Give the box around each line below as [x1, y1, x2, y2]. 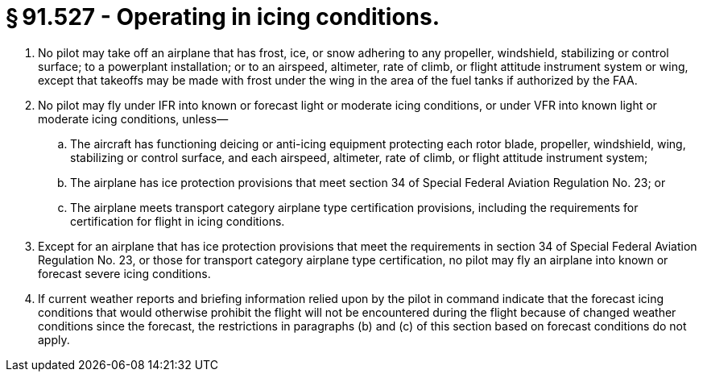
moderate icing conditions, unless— [38, 111, 229, 126]
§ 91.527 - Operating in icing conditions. [6, 3, 440, 31]
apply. [38, 332, 70, 347]
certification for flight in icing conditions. [70, 214, 285, 228]
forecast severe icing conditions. [38, 266, 211, 280]
